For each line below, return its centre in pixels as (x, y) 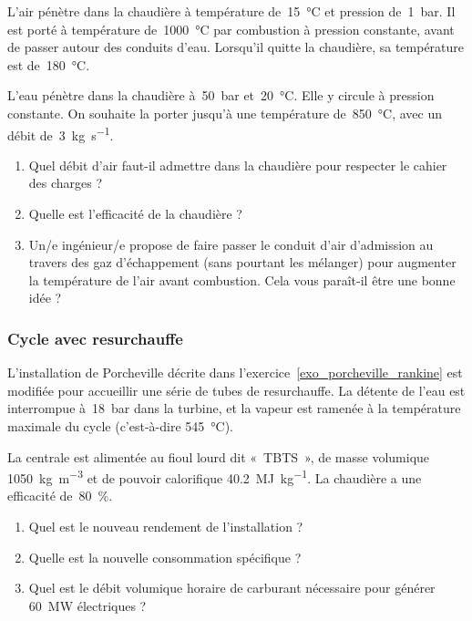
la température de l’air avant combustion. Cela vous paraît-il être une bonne (242, 279)
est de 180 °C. (49, 64)
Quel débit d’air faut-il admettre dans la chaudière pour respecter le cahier (238, 165)
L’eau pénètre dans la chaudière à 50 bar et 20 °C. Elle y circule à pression (221, 95)
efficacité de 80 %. (60, 496)
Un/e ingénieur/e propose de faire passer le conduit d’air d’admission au (231, 244)
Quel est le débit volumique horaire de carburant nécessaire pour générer (232, 588)
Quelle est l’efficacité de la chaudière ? (135, 213)
